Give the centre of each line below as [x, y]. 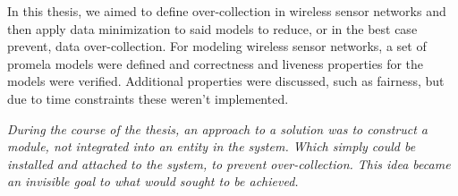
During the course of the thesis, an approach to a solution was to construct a [218, 128]
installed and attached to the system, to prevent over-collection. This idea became [229, 163]
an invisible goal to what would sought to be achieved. [153, 181]
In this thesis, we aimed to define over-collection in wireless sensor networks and [227, 11]
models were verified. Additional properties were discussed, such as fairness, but [226, 81]
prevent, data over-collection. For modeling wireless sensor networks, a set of [217, 46]
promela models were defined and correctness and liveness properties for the [216, 63]
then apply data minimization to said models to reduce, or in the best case [212, 28]
